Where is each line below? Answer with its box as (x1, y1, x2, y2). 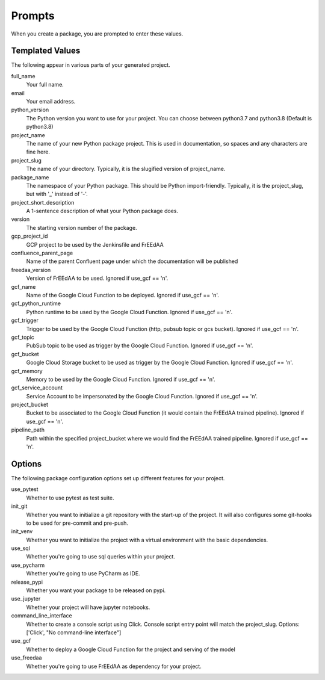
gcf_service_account (11, 384, 63, 391)
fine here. (26, 148, 51, 156)
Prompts (11, 9, 55, 22)
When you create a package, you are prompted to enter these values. (11, 30, 184, 37)
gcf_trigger (11, 317, 39, 324)
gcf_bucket (11, 350, 39, 357)
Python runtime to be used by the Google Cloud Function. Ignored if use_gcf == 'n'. (26, 308, 233, 315)
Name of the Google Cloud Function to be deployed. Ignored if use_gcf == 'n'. (26, 292, 219, 298)
